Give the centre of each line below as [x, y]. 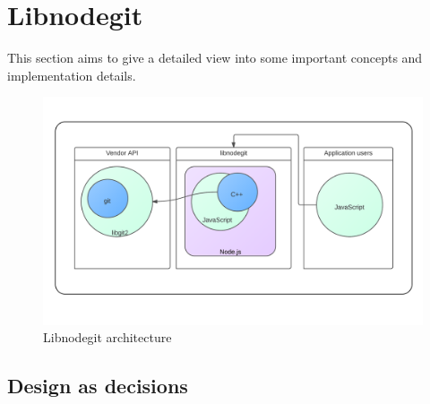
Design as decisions [98, 386]
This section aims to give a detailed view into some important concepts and [215, 58]
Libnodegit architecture [107, 337]
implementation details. [72, 75]
